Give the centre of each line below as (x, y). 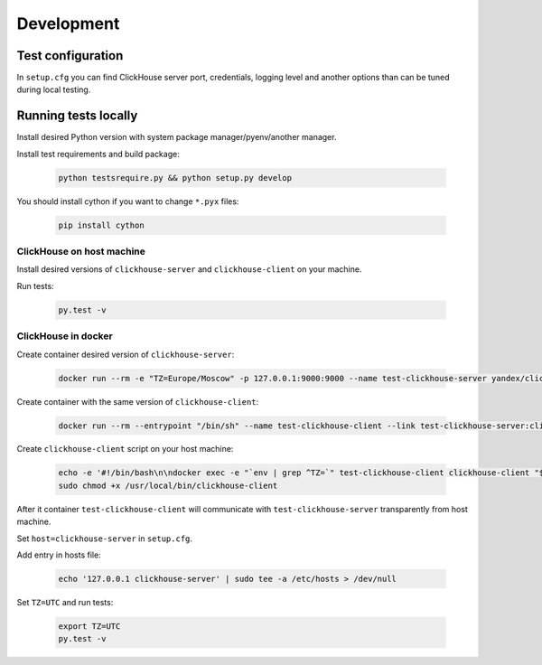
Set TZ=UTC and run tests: (65, 602)
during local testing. (54, 89)
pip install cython (101, 225)
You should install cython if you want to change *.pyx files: (128, 201)
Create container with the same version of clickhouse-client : (138, 401)
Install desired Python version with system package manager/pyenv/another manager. (177, 137)
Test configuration (70, 56)
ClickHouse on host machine (81, 251)
